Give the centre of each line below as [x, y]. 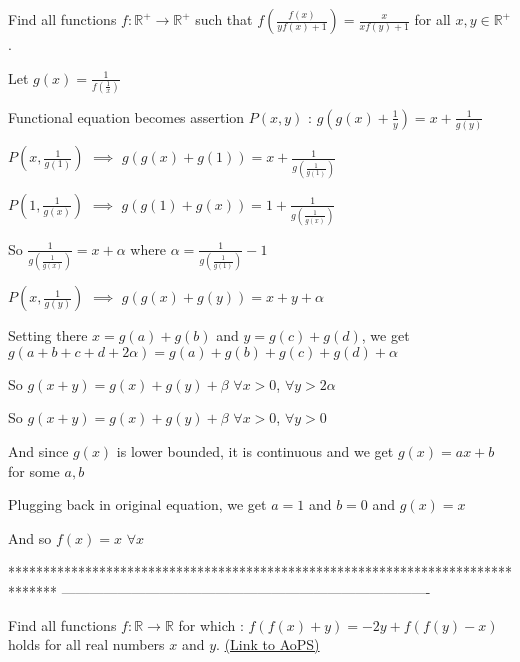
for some [34, 470]
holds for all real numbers [86, 644]
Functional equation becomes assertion [126, 116]
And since [38, 450]
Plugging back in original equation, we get [137, 504]
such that [224, 19]
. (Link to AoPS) [268, 644]
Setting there [48, 335]
